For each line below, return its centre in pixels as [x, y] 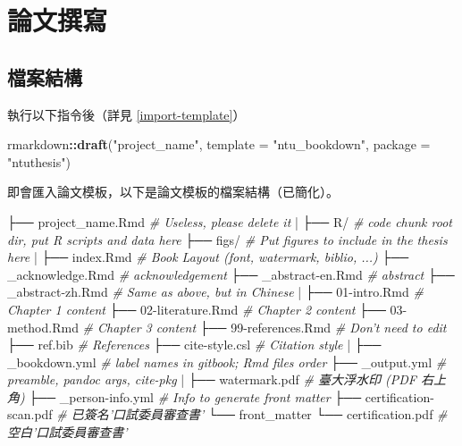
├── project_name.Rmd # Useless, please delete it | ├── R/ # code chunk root [230, 221]
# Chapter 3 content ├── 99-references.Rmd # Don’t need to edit [265, 327]
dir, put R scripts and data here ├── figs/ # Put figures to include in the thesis [227, 239]
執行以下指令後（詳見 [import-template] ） [126, 114]
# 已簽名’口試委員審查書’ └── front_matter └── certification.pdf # [252, 414]
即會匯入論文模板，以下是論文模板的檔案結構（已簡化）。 [173, 192]
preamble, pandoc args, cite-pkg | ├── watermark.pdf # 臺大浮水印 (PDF [212, 379]
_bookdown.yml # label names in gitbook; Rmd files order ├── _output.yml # [227, 362]
